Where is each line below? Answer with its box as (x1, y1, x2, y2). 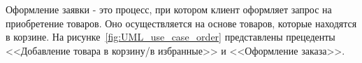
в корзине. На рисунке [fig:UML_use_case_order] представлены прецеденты (6, 29, 335, 44)
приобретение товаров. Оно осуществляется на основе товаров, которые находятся (6, 15, 357, 30)
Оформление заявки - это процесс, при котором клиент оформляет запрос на (6, 2, 332, 16)
